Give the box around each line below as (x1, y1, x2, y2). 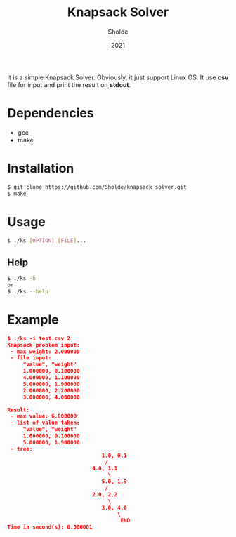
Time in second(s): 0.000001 (7, 524, 93, 531)
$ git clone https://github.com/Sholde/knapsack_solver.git (7, 183, 188, 190)
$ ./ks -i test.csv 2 (7, 335, 71, 342)
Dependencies (7, 105, 94, 121)
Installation (7, 161, 74, 176)
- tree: (10, 445, 33, 453)
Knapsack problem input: (7, 341, 80, 348)
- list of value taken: (10, 419, 80, 427)
